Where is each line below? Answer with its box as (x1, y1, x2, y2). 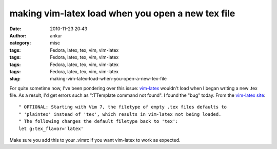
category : (9, 40, 31, 46)
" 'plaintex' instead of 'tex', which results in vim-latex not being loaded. (18, 111, 222, 117)
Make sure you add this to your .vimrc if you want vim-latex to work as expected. (9, 137, 181, 143)
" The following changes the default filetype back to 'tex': (18, 118, 179, 124)
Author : (9, 32, 27, 38)
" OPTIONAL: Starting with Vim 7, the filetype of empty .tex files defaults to (18, 104, 227, 110)
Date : (9, 26, 22, 32)
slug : (9, 76, 21, 82)
